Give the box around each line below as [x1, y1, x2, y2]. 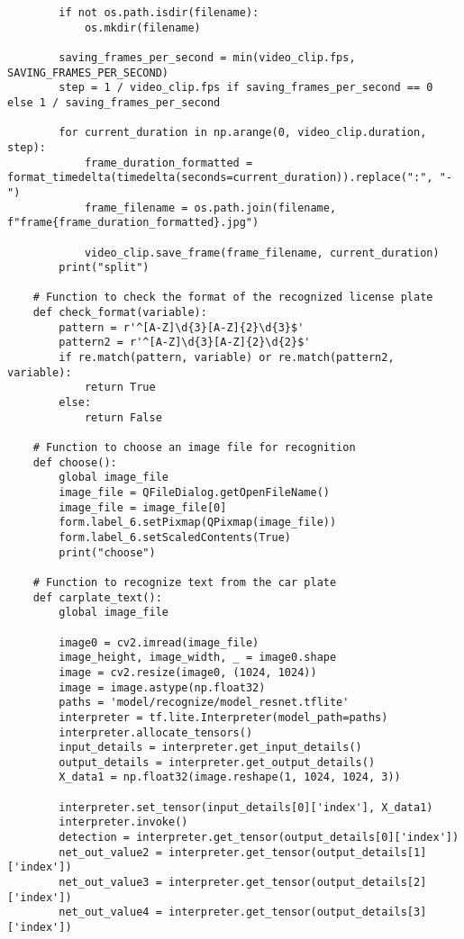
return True [84, 381, 156, 394]
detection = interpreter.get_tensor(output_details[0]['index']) [59, 831, 459, 844]
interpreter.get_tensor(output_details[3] [168, 906, 427, 919]
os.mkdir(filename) [84, 21, 201, 34]
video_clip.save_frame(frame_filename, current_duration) [84, 246, 440, 259]
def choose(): [32, 456, 117, 469]
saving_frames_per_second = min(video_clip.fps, [59, 50, 356, 64]
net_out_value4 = [59, 906, 162, 919]
